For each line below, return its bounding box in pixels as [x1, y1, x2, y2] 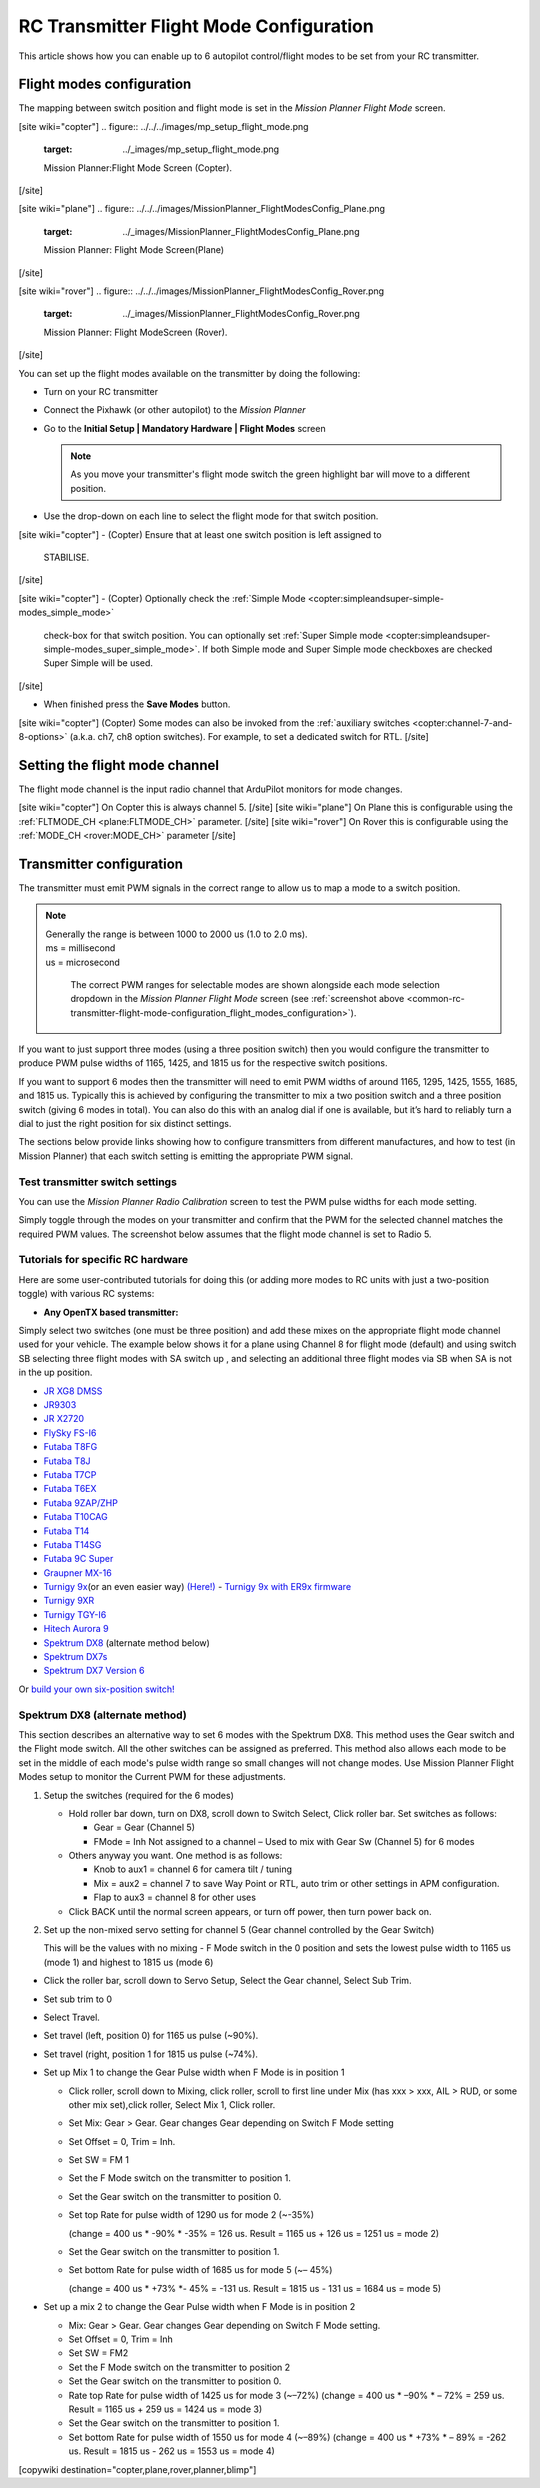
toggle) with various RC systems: [18, 1288, 155, 1300]
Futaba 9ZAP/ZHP [43, 1496, 119, 1509]
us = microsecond [45, 956, 120, 968]
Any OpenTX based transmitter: [43, 1306, 179, 1318]
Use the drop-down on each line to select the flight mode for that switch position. [43, 510, 379, 522]
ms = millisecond [45, 942, 116, 954]
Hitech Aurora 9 [43, 1623, 109, 1635]
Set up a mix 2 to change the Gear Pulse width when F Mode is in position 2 [43, 2301, 356, 2313]
